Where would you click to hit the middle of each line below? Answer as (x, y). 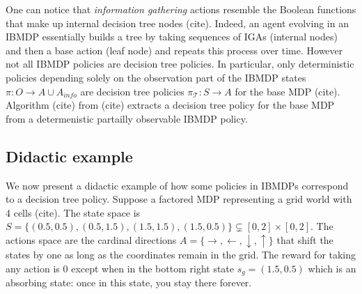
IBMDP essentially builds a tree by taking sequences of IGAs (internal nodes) (172, 37)
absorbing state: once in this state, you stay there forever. (129, 283)
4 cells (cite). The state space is (73, 212)
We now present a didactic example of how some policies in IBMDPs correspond (177, 185)
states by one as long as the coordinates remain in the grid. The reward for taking (181, 255)
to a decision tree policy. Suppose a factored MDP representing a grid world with (179, 199)
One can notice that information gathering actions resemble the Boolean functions (181, 9)
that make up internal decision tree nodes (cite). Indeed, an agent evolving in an (177, 23)
